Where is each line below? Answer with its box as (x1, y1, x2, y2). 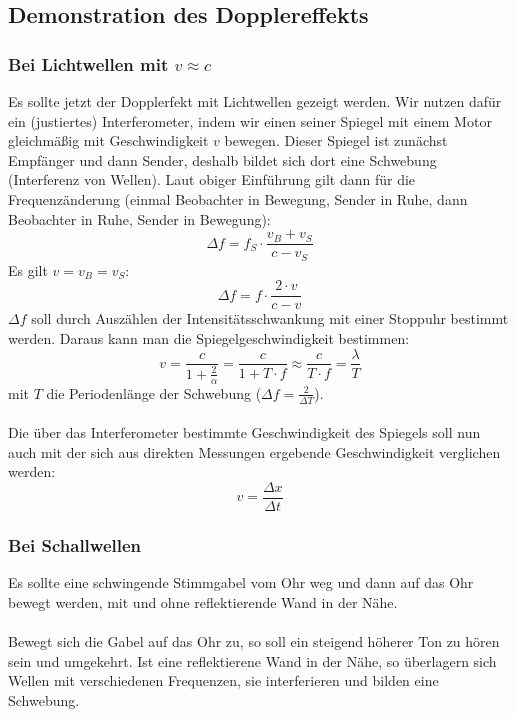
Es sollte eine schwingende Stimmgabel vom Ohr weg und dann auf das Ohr (8, 572, 474, 593)
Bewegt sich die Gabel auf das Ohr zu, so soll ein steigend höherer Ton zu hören (8, 631, 500, 652)
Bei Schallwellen (8, 532, 142, 557)
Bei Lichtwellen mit (8, 51, 169, 76)
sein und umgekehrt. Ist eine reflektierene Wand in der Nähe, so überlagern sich (8, 650, 497, 671)
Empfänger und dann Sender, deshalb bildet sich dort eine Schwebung (8, 149, 437, 170)
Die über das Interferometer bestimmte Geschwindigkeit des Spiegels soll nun (8, 422, 481, 443)
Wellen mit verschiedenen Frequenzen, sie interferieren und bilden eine (8, 670, 439, 691)
